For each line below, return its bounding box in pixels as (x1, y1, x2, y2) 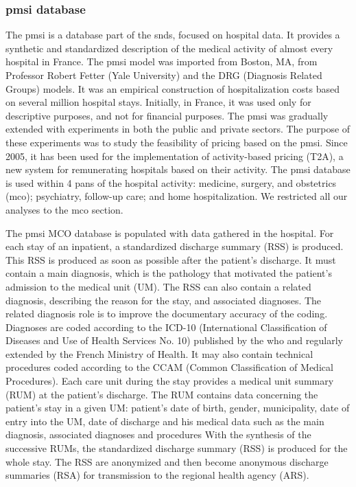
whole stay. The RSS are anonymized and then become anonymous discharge (5, 454, 329, 468)
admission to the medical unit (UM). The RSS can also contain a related (5, 279, 311, 293)
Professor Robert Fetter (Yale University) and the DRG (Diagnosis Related (5, 68, 322, 82)
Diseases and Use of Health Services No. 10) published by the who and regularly (5, 333, 343, 348)
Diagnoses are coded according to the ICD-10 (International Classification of (5, 319, 327, 334)
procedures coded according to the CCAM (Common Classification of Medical (5, 360, 333, 374)
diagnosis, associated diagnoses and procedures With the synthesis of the (5, 427, 311, 442)
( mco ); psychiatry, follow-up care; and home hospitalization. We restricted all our (5, 189, 348, 203)
